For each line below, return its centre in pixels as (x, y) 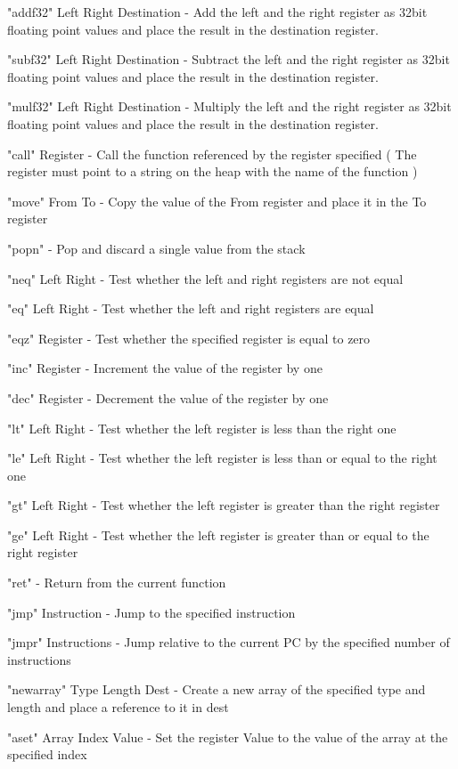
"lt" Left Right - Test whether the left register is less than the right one (202, 428)
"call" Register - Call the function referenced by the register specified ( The (212, 154)
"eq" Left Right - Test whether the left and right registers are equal (191, 308)
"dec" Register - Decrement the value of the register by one (168, 397)
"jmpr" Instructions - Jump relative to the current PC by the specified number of (229, 642)
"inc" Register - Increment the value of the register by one (165, 368)
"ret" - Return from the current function (117, 583)
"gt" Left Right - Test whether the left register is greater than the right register (224, 505)
